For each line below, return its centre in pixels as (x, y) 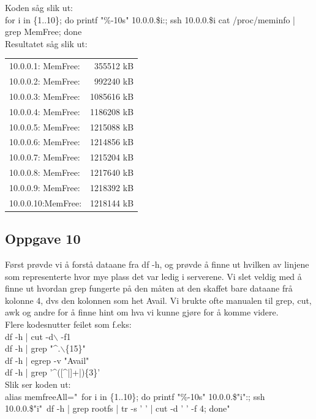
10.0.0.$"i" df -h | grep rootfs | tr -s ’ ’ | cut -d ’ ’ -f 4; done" (118, 408)
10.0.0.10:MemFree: (46, 202)
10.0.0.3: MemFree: (45, 96)
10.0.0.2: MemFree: (45, 81)
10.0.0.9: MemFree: (45, 187)
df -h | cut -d (29, 336)
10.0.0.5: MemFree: (45, 126)
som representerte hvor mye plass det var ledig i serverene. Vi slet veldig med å (153, 276)
